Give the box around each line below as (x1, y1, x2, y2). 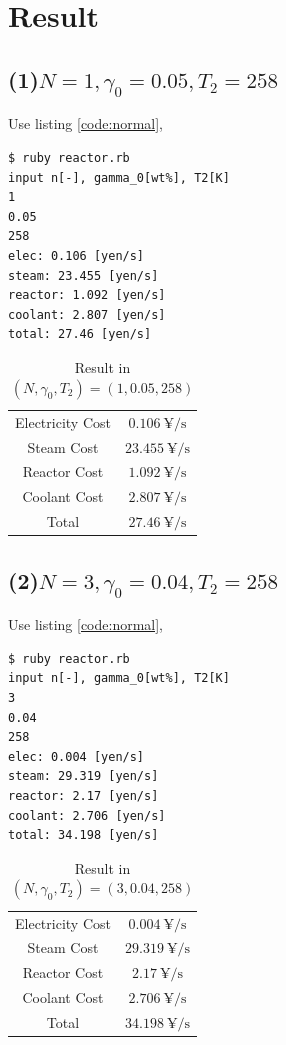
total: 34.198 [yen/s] (8, 828, 159, 843)
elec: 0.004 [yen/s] (8, 749, 145, 764)
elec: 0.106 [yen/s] (8, 248, 145, 263)
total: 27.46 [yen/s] (8, 327, 152, 342)
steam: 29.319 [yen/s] (8, 769, 159, 784)
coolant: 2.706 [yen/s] (8, 808, 166, 823)
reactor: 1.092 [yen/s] (8, 288, 166, 303)
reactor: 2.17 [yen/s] (8, 788, 159, 803)
